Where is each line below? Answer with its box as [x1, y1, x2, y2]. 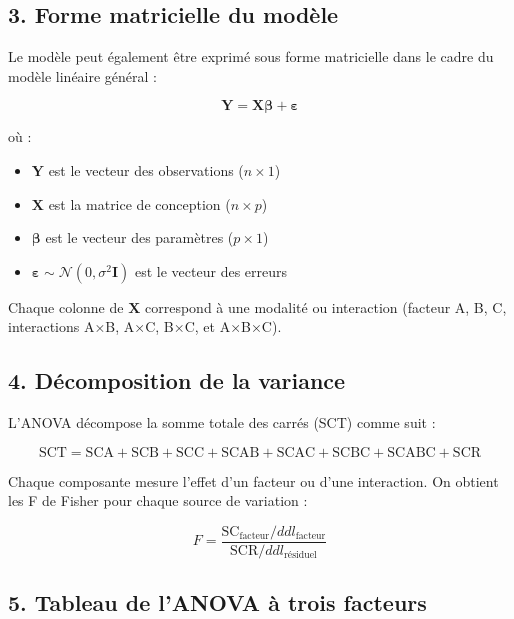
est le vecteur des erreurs [135, 260, 288, 281]
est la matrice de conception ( [48, 193, 231, 214]
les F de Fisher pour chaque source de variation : [8, 490, 308, 511]
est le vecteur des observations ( [48, 159, 244, 180]
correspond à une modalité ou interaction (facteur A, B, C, [145, 296, 507, 317]
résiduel [284, 550, 317, 561]
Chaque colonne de [8, 296, 124, 317]
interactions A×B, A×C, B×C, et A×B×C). [8, 316, 282, 337]
